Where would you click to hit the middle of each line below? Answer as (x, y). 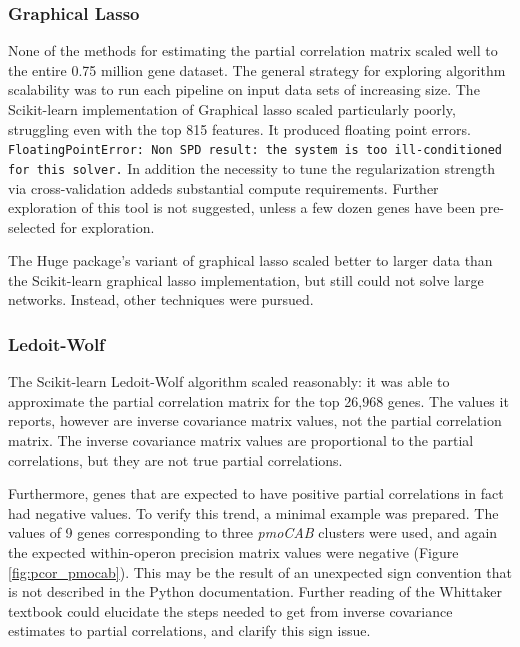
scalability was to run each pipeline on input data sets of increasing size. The (244, 89)
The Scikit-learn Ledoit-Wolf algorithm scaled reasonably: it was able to (229, 381)
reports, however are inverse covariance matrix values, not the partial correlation (255, 420)
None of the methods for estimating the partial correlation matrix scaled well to (253, 50)
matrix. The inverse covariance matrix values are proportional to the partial (241, 440)
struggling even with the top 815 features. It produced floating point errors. (239, 128)
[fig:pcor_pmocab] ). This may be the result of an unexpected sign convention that (260, 571)
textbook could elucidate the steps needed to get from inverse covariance (230, 610)
